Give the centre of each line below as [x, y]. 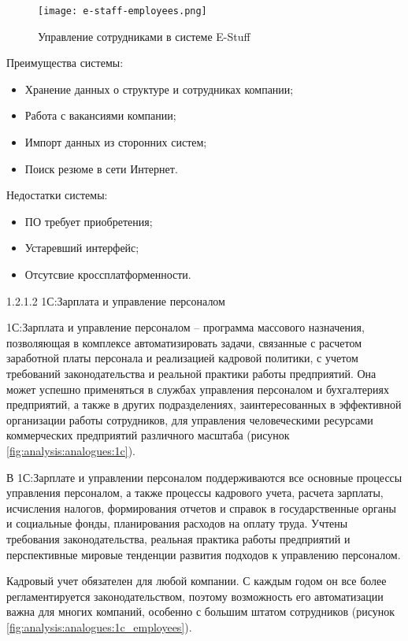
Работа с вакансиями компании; [100, 115]
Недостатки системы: [57, 195]
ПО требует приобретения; [89, 221]
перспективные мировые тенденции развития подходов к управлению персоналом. [204, 554]
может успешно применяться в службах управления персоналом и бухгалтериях [198, 389]
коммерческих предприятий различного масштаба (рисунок [148, 435]
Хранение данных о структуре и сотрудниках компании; [159, 89]
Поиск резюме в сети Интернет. [101, 168]
